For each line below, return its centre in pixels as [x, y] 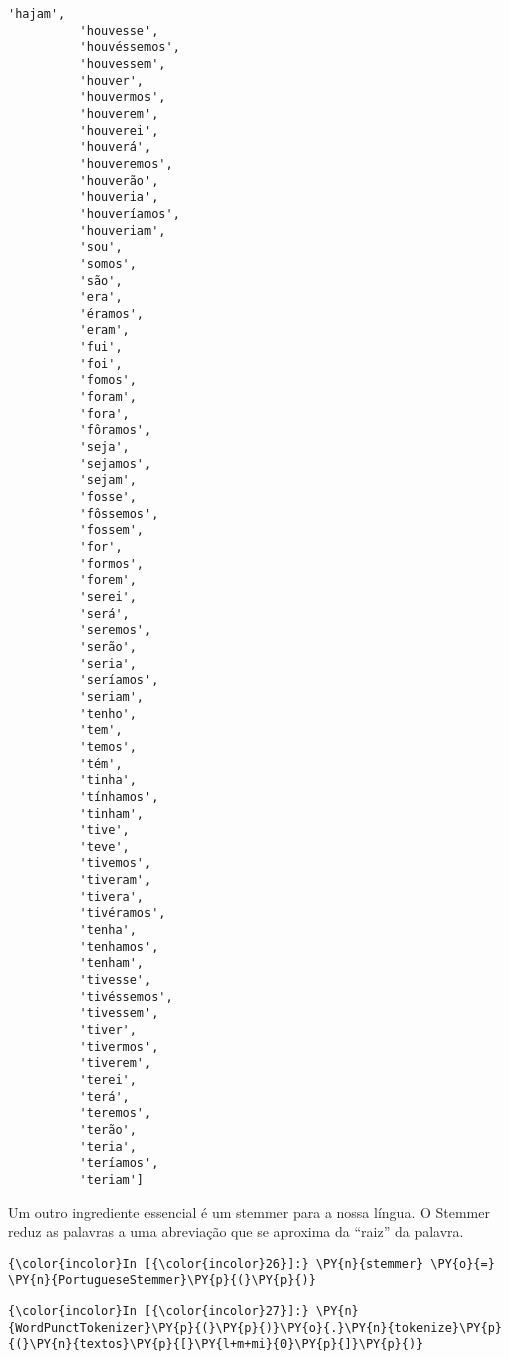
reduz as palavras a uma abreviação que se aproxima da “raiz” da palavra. [236, 1231]
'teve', [104, 846]
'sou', [101, 247]
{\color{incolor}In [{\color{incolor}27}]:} [158, 1311]
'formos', [112, 563]
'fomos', [108, 380]
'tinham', [112, 813]
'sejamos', [115, 463]
